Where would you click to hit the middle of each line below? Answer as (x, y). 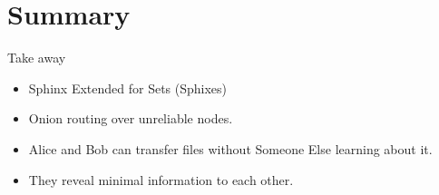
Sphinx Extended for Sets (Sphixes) (128, 88)
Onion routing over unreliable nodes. (131, 118)
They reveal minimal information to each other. (161, 179)
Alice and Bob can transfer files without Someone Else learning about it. (230, 148)
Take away (37, 58)
